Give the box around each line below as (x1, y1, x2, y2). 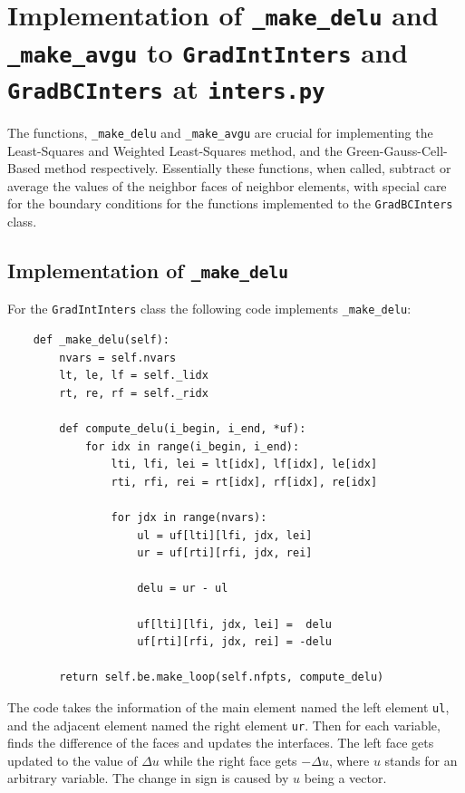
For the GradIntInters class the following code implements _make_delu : (7, 299, 412, 318)
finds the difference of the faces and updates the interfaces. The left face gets (7, 733, 434, 752)
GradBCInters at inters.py (7, 69, 325, 106)
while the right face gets (163, 750, 297, 769)
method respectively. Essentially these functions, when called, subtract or (44, 159, 451, 178)
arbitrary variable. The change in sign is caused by (7, 769, 289, 788)
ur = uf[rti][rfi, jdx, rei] (137, 546, 313, 560)
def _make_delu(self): (33, 334, 170, 346)
